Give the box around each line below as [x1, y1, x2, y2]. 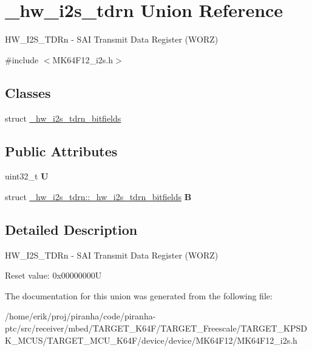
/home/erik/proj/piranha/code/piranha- [5, 310, 156, 322]
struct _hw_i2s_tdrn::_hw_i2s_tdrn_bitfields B [5, 190, 192, 203]
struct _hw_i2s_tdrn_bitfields [5, 111, 121, 124]
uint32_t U [5, 170, 49, 182]
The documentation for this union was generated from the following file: [5, 289, 273, 302]
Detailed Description [5, 220, 138, 238]
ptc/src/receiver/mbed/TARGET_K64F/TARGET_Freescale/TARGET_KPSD [5, 322, 307, 335]
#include [5, 53, 39, 66]
